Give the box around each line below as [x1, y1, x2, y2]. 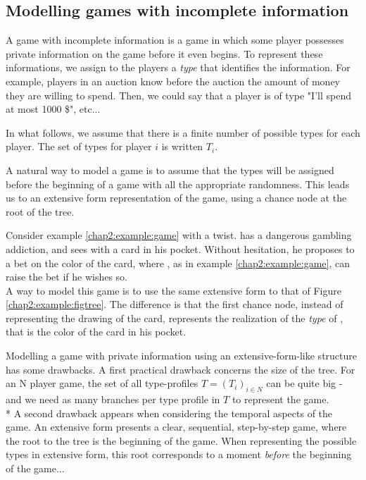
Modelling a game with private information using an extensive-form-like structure [6, 348, 357, 363]
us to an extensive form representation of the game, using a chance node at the [6, 190, 347, 205]
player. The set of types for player [6, 139, 152, 154]
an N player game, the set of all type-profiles [6, 376, 198, 390]
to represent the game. [232, 392, 329, 407]
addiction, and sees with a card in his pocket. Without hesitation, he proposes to [6, 241, 355, 256]
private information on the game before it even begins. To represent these [6, 46, 323, 61]
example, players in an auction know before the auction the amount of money [6, 73, 340, 88]
